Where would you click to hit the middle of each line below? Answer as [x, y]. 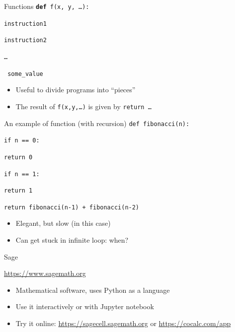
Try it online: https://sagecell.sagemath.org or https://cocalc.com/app [123, 323]
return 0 [18, 157]
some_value [25, 74]
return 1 [18, 191]
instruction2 [25, 40]
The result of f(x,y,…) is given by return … [83, 106]
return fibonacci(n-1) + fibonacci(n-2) [72, 207]
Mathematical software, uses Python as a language [93, 290]
